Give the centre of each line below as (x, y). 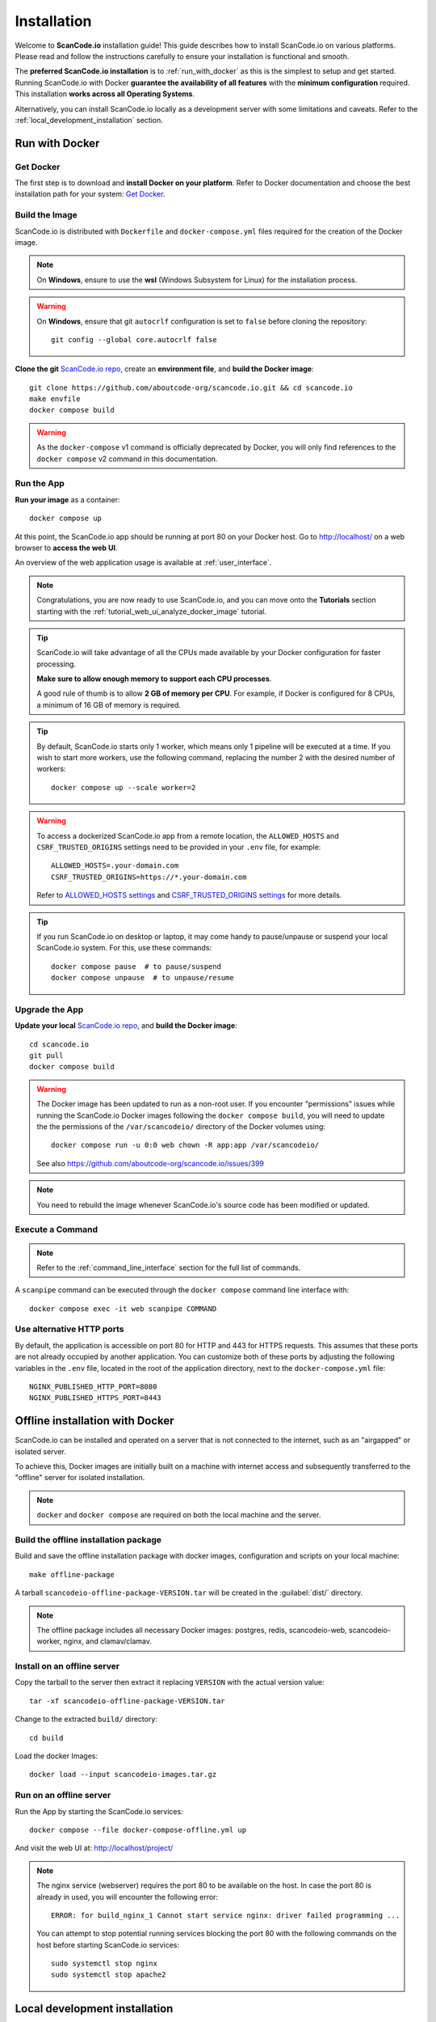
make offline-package (72, 1574)
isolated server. (40, 1451)
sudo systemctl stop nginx (104, 1964)
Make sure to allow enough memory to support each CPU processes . (154, 679)
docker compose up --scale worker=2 (124, 787)
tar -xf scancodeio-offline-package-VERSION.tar (127, 1701)
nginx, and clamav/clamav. (108, 1641)
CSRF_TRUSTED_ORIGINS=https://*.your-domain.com (149, 877)
